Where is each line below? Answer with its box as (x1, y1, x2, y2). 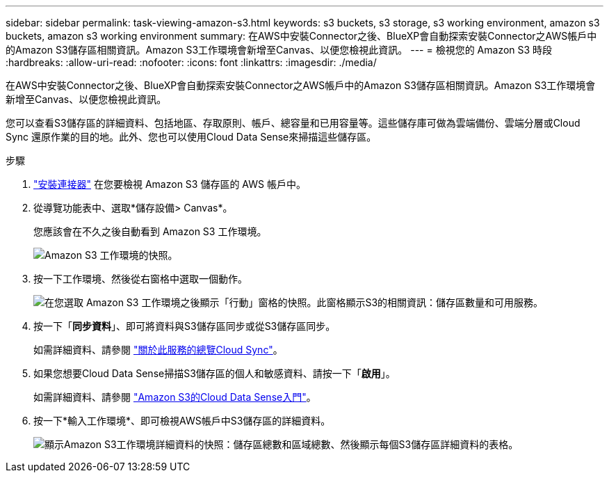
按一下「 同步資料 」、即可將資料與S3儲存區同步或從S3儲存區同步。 (33, 320, 336, 332)
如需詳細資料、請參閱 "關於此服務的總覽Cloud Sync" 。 (33, 344, 283, 356)
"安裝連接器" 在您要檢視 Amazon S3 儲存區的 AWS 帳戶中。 (33, 178, 306, 190)
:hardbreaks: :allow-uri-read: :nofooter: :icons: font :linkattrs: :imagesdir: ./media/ (6, 56, 377, 68)
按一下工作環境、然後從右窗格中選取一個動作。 (33, 273, 247, 285)
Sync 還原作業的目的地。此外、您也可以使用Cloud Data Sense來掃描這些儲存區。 (6, 131, 377, 143)
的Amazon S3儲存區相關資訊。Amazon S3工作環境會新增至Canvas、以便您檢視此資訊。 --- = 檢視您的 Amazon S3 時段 (6, 44, 553, 56)
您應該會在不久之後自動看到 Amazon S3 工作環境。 (33, 225, 267, 237)
